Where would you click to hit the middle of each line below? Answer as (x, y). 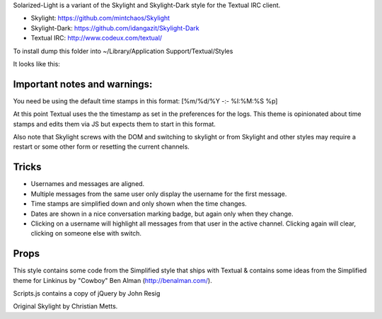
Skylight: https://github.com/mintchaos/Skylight (100, 18)
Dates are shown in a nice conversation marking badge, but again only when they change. (162, 214)
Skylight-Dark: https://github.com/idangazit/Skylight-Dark (115, 28)
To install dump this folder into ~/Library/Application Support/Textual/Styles (123, 51)
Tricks (27, 167)
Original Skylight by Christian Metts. (65, 306)
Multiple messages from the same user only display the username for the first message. (159, 194)
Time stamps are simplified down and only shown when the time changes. (139, 204)
